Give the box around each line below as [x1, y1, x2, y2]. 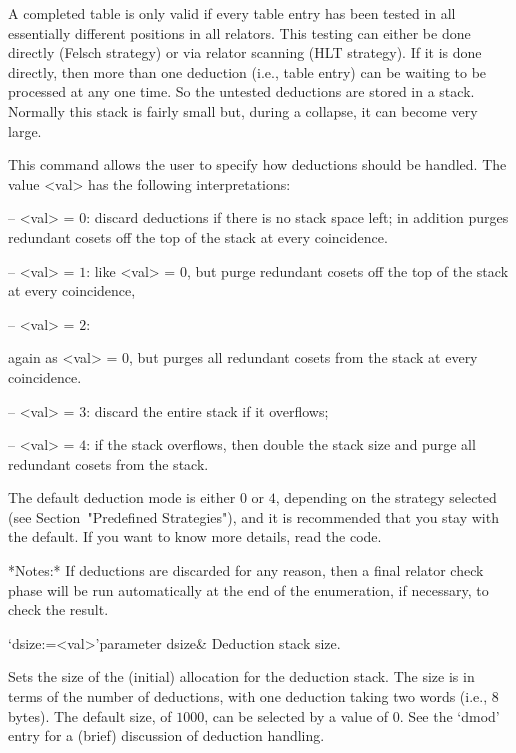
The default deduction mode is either [8, 487, 236, 508]
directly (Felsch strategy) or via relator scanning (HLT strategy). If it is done [8, 42, 482, 63]
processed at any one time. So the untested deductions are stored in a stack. [8, 81, 475, 102]
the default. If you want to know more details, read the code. [8, 526, 382, 547]
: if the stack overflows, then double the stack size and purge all [86, 434, 476, 455]
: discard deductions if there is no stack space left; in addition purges [86, 207, 509, 228]
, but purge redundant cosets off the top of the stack [186, 260, 509, 281]
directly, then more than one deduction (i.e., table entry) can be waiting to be [8, 61, 487, 82]
